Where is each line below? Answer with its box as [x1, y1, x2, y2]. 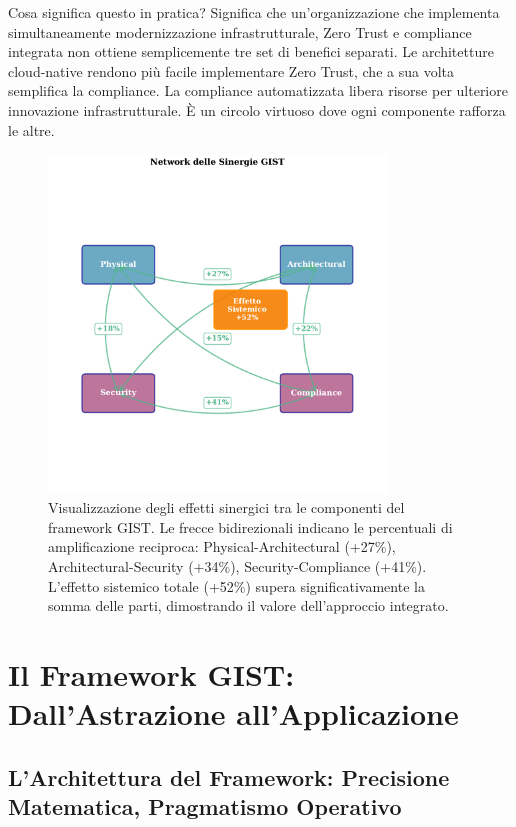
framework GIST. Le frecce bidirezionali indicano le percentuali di [48, 516, 453, 537]
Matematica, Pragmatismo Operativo [8, 791, 402, 822]
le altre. [8, 119, 55, 140]
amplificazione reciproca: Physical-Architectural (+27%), [48, 536, 396, 557]
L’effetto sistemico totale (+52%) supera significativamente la [48, 575, 425, 596]
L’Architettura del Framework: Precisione [8, 761, 450, 792]
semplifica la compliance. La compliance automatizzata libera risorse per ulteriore [8, 80, 508, 101]
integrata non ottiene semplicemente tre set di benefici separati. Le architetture [8, 41, 494, 62]
